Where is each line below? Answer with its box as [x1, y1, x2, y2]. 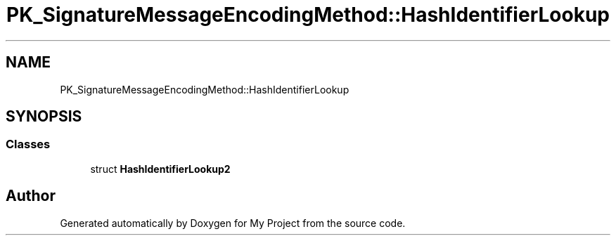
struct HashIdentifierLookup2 [90, 162, 231, 175]
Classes [6, 137, 51, 152]
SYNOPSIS [6, 108, 82, 126]
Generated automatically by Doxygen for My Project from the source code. [60, 216, 406, 229]
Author [6, 187, 56, 205]
